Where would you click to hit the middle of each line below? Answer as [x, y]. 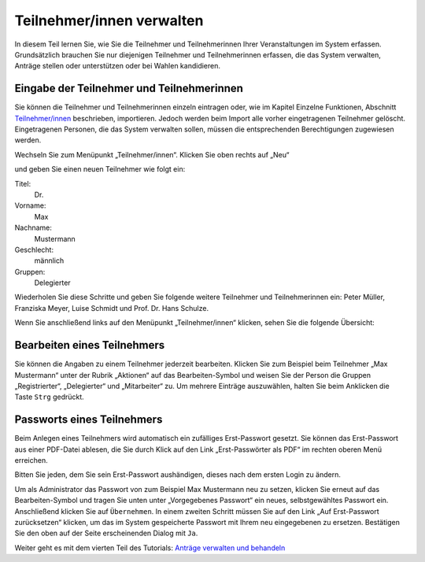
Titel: [23, 183]
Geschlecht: [34, 250]
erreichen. [31, 460]
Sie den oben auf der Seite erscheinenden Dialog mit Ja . [106, 533]
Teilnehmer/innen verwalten [109, 20]
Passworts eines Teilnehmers [89, 420]
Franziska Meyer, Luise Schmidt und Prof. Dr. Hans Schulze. [111, 308]
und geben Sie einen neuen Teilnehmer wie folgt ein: [100, 169]
